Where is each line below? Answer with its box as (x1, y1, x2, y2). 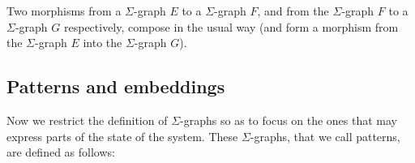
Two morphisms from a (6, 2, 122, 19)
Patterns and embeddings (6, 74, 225, 99)
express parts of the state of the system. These (6, 127, 238, 144)
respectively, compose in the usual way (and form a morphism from (63, 18, 399, 35)
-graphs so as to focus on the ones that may (180, 111, 398, 128)
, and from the (257, 2, 329, 19)
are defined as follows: (6, 144, 115, 161)
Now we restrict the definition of (6, 111, 168, 128)
